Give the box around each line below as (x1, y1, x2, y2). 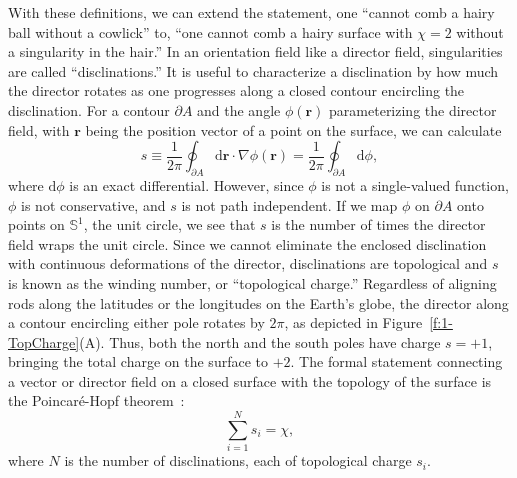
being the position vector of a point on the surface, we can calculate (85, 119, 502, 140)
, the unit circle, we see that (83, 214, 256, 235)
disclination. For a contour (8, 99, 170, 120)
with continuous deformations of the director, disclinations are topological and (8, 253, 488, 274)
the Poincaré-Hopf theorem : (8, 390, 185, 411)
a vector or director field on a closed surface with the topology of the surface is (8, 370, 492, 391)
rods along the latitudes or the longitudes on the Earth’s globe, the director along (8, 292, 509, 313)
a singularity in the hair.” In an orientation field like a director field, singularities (8, 41, 503, 62)
